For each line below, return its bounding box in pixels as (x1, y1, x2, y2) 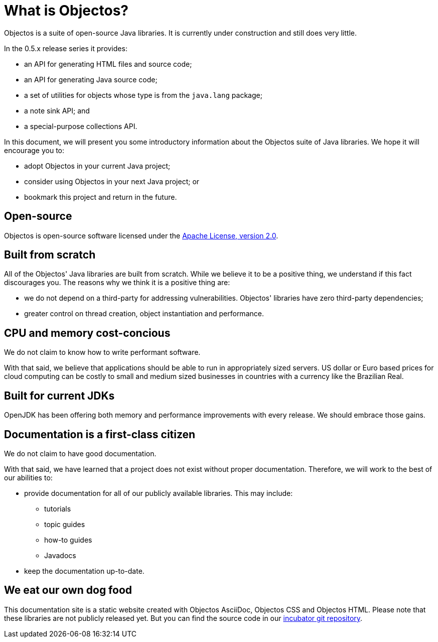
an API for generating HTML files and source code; (24, 59, 192, 68)
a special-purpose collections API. (24, 121, 137, 131)
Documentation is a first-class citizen (4, 428, 196, 441)
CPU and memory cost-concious (4, 326, 171, 339)
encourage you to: (4, 146, 64, 155)
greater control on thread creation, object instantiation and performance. (24, 309, 264, 318)
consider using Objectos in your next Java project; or (24, 177, 200, 186)
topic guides (44, 520, 85, 529)
